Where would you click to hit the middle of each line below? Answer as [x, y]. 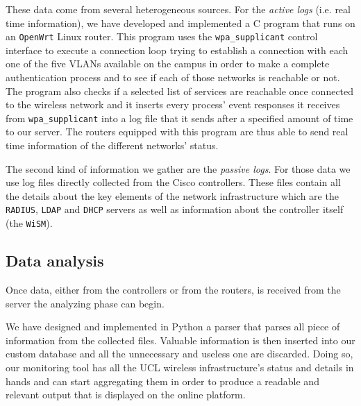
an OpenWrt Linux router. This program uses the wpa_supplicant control [162, 36]
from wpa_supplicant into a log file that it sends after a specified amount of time [179, 118]
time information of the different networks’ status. [112, 145]
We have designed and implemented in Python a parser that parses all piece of [173, 327]
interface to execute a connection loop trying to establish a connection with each [177, 50]
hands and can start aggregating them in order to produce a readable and [162, 381]
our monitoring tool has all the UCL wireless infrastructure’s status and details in [180, 367]
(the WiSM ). [29, 223]
